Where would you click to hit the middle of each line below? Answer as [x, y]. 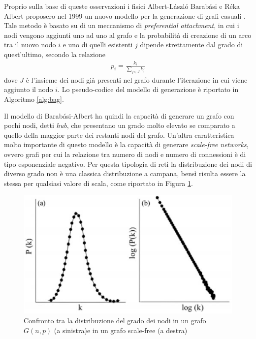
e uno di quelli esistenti [98, 45]
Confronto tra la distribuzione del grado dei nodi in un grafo [115, 320]
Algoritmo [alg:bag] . [34, 99]
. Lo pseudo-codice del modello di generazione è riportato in [148, 89]
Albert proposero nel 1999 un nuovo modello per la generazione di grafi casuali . [125, 15]
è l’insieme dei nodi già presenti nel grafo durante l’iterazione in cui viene [137, 79]
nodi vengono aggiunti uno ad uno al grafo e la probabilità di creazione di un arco [128, 35]
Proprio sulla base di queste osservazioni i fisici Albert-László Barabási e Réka [122, 6]
